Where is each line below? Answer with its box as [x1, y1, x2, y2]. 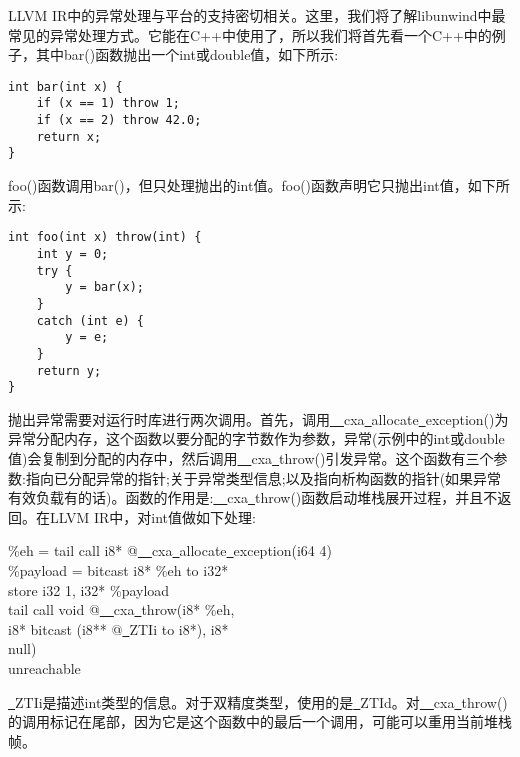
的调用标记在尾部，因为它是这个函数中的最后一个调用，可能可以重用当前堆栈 [8, 711, 512, 732]
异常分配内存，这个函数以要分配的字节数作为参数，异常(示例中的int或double [8, 428, 505, 449]
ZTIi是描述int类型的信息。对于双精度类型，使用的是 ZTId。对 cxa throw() [15, 691, 508, 712]
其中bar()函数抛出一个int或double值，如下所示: [35, 44, 339, 65]
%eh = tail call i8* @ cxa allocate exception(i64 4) [8, 540, 332, 561]
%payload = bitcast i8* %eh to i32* [8, 559, 229, 580]
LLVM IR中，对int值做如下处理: [49, 506, 256, 527]
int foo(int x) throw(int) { [8, 230, 202, 245]
